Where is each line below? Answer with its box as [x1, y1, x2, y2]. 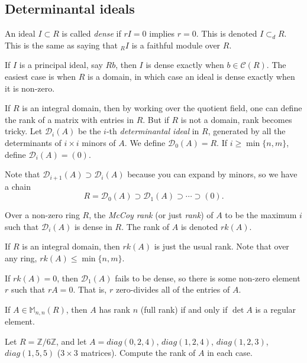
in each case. [207, 346, 253, 359]
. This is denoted [196, 27, 257, 40]
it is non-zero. [5, 82, 55, 94]
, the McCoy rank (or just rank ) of [89, 209, 214, 221]
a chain [5, 180, 31, 192]
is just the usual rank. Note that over [154, 240, 289, 252]
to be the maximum [225, 209, 297, 221]
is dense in [74, 220, 112, 232]
